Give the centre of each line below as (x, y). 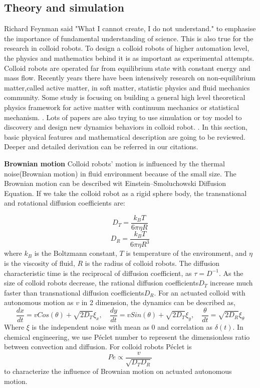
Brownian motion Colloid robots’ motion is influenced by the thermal (114, 163)
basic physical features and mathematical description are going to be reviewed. (125, 136)
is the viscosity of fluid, (40, 263)
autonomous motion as (39, 302)
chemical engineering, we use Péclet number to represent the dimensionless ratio (127, 336)
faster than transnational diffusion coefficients (74, 292)
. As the (231, 273)
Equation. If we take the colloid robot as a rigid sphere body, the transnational (125, 193)
